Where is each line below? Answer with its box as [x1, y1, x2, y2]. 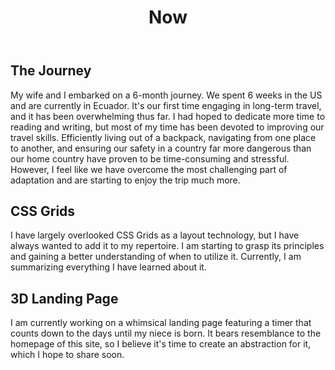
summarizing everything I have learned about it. [10, 261, 207, 273]
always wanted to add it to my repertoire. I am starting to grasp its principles [10, 240, 325, 252]
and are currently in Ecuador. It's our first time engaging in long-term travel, [10, 99, 322, 111]
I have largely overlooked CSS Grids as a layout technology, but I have [10, 229, 300, 241]
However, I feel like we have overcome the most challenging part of [10, 163, 288, 175]
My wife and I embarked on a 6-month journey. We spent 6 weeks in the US [10, 89, 323, 101]
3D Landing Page [10, 290, 119, 307]
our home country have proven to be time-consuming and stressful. [10, 152, 290, 165]
